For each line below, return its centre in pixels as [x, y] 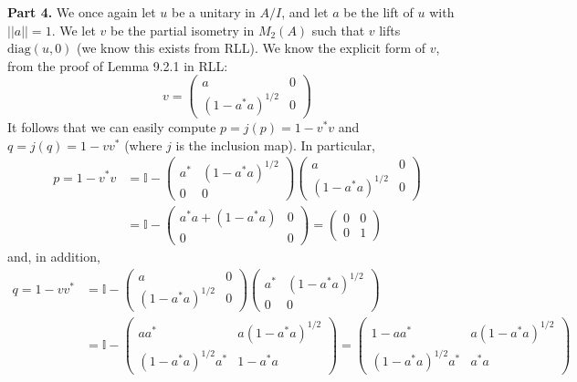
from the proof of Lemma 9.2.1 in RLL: [118, 65]
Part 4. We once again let [82, 12]
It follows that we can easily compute [112, 127]
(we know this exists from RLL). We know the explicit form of [252, 48]
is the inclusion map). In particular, [275, 145]
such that [338, 30]
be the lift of [378, 12]
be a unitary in [214, 12]
